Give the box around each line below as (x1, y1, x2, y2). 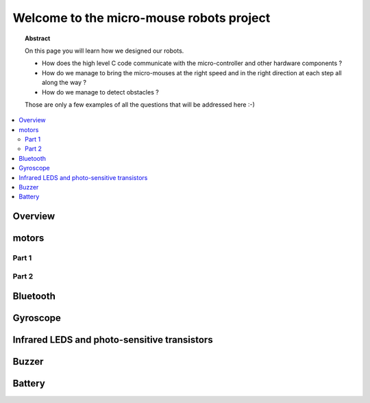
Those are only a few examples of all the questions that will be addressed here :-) (25, 100, 255, 109)
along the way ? (42, 79, 87, 87)
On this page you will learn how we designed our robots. (25, 47, 184, 55)
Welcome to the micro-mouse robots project (12, 10, 271, 25)
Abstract (25, 34, 51, 42)
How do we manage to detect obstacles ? (42, 88, 159, 96)
